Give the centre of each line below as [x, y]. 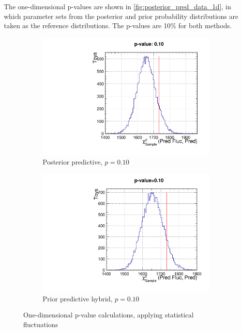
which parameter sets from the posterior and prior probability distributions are [121, 16]
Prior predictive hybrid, [78, 298]
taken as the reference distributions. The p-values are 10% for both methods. [118, 25]
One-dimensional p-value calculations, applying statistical [108, 315]
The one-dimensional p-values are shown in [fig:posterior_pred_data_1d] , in [118, 6]
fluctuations [41, 324]
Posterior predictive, [73, 162]
